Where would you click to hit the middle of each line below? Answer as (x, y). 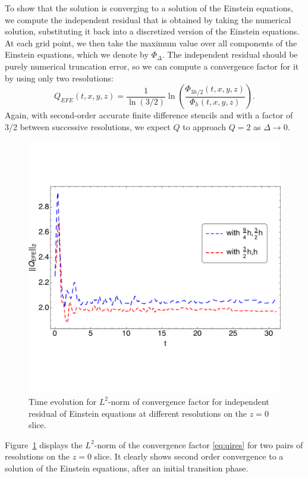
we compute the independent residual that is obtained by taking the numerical (148, 19)
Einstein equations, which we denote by (77, 54)
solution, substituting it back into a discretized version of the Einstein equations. (152, 31)
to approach (204, 126)
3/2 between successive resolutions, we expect (88, 126)
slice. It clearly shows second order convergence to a (189, 456)
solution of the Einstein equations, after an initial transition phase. (127, 468)
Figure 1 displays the (44, 444)
